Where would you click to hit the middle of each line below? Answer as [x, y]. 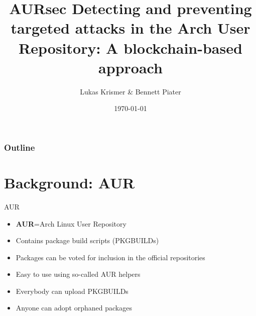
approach [131, 67]
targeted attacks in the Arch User [131, 28]
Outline [20, 147]
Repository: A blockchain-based [131, 47]
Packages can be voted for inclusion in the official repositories [110, 257]
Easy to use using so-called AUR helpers [78, 274]
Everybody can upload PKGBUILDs [72, 291]
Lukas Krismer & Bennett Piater [131, 91]
